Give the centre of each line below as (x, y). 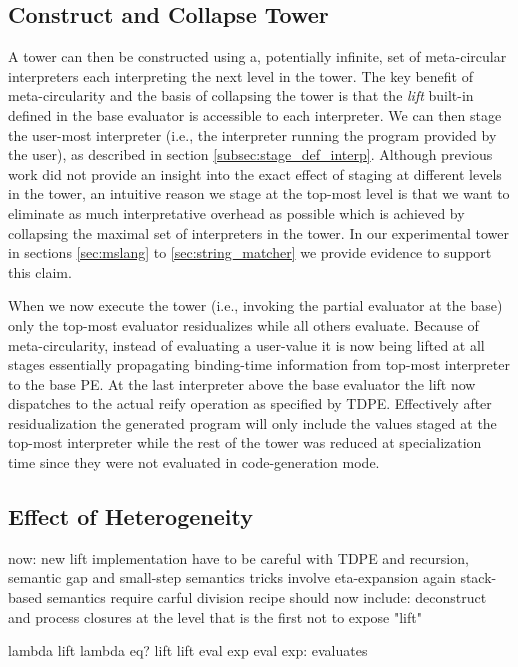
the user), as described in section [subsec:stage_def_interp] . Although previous (250, 154)
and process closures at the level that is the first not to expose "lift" (215, 616)
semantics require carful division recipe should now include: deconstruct (266, 597)
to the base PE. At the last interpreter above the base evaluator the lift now (242, 383)
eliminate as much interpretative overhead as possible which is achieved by (236, 212)
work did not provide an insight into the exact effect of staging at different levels (255, 173)
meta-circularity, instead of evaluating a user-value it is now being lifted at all (246, 344)
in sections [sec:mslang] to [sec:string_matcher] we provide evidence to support (250, 252)
